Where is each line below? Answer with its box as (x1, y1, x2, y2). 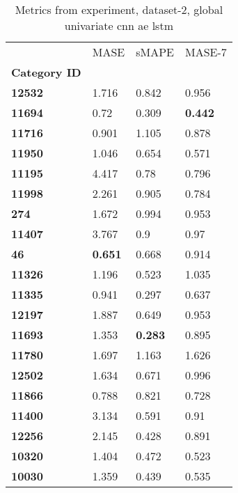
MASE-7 (185, 44, 227, 60)
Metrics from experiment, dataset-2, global (15, 1, 223, 17)
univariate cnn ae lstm (64, 17, 173, 33)
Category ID (11, 64, 81, 80)
